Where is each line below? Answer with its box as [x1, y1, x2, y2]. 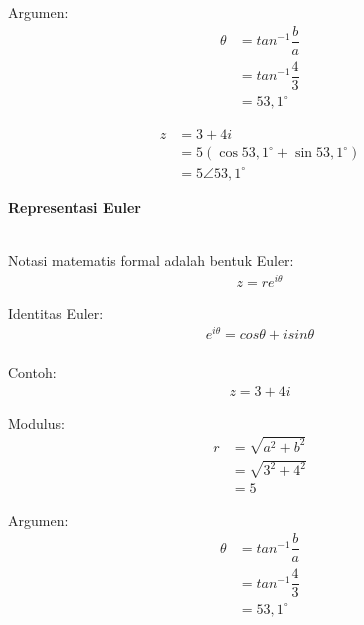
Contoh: [8, 362, 57, 383]
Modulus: [8, 412, 65, 433]
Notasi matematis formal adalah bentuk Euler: [8, 250, 294, 271]
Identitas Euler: [8, 302, 104, 323]
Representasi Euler [8, 196, 141, 217]
